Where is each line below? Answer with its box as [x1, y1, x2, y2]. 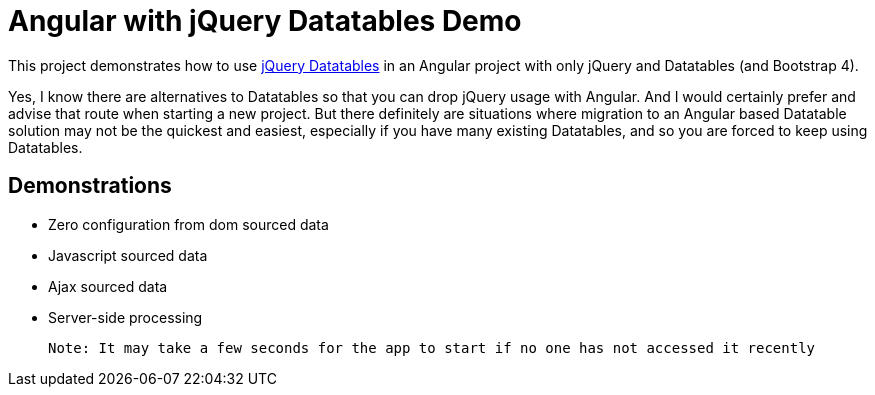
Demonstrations [8, 173, 172, 199]
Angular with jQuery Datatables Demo [8, 4, 522, 38]
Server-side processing [48, 308, 203, 326]
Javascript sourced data [48, 246, 208, 264]
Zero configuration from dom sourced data [48, 215, 329, 233]
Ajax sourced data [48, 277, 168, 295]
